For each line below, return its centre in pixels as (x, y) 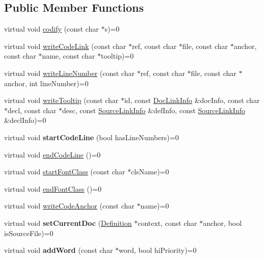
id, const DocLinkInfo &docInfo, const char (192, 100)
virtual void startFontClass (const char (65, 172)
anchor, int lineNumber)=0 (46, 83)
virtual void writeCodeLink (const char (65, 46)
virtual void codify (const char (51, 29)
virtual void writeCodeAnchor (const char (69, 206)
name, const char (69, 56)
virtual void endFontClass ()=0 (53, 188)
